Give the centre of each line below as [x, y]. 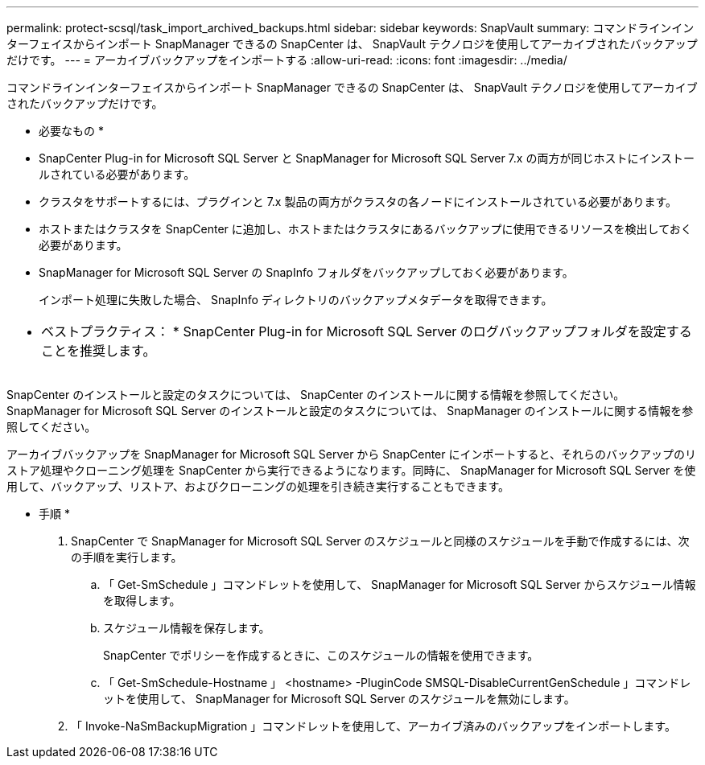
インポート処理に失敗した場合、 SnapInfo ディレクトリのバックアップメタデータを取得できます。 [296, 300]
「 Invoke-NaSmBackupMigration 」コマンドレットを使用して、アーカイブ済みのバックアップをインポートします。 [373, 726]
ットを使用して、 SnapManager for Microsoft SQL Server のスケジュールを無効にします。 [339, 699]
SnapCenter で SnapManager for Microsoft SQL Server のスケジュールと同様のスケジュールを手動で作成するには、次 [380, 541]
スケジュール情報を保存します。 [187, 628]
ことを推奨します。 [99, 351]
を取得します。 [142, 600]
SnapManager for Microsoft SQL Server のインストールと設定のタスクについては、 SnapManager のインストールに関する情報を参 [350, 411]
